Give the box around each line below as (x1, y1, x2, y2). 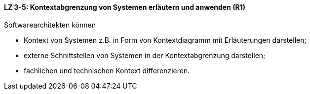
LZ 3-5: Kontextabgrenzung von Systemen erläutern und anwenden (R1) (4, 3, 245, 11)
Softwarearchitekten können (4, 20, 96, 29)
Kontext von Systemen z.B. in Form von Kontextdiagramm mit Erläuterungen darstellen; (24, 35, 307, 44)
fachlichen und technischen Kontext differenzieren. (24, 66, 190, 75)
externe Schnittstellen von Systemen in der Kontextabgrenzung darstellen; (24, 51, 266, 60)
